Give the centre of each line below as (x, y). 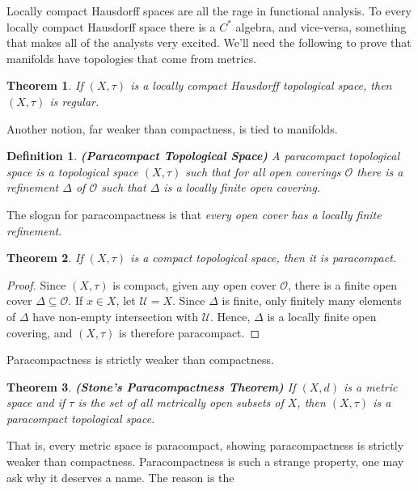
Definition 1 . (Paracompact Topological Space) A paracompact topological (203, 156)
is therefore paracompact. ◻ (190, 332)
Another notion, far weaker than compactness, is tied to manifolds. (172, 128)
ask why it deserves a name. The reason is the (120, 477)
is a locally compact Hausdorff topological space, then (261, 85)
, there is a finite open (342, 284)
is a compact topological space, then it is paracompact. (264, 258)
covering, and (40, 332)
